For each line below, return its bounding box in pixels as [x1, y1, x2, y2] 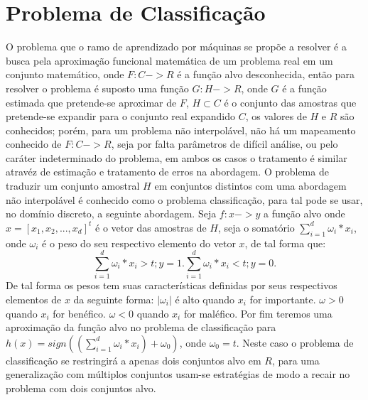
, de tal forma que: [244, 235, 326, 250]
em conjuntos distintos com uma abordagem [154, 178, 347, 193]
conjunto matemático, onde [6, 67, 124, 82]
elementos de [6, 291, 62, 306]
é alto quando [175, 291, 235, 306]
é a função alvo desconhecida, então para [177, 67, 355, 82]
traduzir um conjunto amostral [6, 178, 140, 193]
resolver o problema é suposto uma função [6, 80, 189, 95]
